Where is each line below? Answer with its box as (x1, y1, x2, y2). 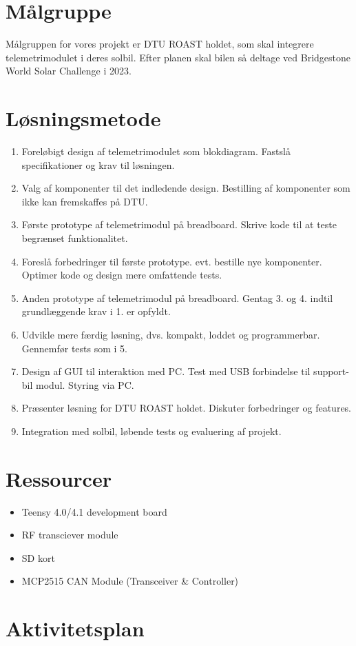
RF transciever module (21, 527, 118, 542)
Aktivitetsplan (6, 614, 145, 643)
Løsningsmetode (6, 104, 161, 132)
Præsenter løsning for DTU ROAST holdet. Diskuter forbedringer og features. (21, 401, 352, 415)
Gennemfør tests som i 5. (21, 341, 127, 355)
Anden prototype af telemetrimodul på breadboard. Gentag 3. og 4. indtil (21, 290, 333, 305)
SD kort (21, 550, 55, 565)
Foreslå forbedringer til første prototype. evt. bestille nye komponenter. (21, 254, 322, 268)
